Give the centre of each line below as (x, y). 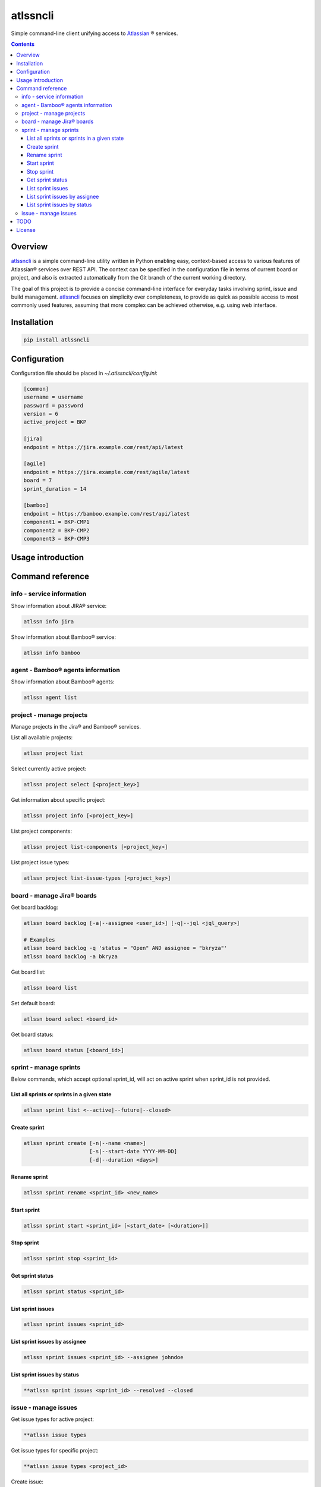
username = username (53, 397)
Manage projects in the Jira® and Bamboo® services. (76, 727)
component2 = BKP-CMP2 (56, 530)
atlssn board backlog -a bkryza (71, 956)
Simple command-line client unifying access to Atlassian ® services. (95, 33)
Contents (23, 44)
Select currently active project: (48, 769)
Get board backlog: (35, 908)
